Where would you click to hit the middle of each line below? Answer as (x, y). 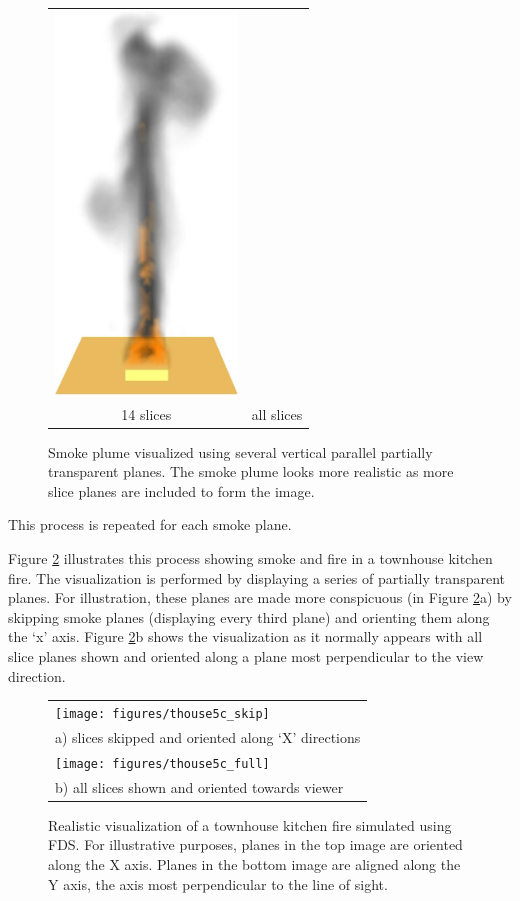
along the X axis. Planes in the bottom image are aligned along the (254, 863)
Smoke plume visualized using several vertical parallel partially (240, 451)
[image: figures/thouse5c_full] (162, 763)
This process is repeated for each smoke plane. (150, 524)
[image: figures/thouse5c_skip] (162, 713)
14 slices (146, 413)
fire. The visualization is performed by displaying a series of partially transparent (256, 577)
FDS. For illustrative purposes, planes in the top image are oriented (255, 844)
